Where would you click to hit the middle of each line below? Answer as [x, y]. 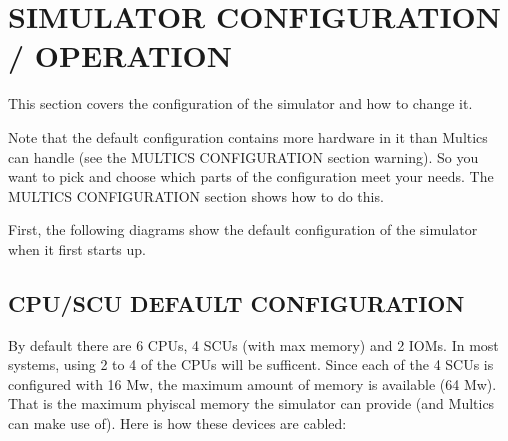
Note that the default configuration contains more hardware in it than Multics [248, 136]
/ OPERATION [120, 55]
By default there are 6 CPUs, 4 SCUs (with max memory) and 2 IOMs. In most [253, 344]
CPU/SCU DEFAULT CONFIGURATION [236, 302]
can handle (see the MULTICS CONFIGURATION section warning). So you [243, 156]
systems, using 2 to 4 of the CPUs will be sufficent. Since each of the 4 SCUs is [251, 364]
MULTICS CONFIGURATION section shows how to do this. [196, 195]
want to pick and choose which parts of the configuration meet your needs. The [251, 176]
